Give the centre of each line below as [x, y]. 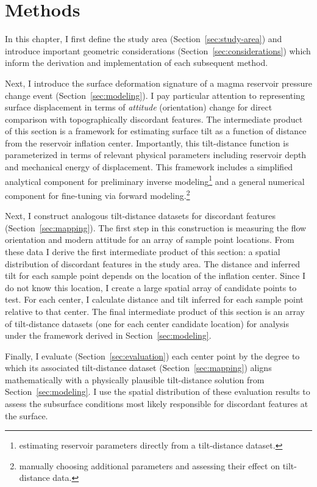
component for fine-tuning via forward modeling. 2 [98, 194]
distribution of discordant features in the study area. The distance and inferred [153, 263]
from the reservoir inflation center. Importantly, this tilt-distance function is [147, 142]
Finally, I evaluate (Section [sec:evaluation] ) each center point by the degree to [152, 355]
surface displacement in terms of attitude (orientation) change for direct [139, 107]
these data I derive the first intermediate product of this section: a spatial [143, 251]
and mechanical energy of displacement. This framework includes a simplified [149, 167]
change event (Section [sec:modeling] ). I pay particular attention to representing [155, 95]
